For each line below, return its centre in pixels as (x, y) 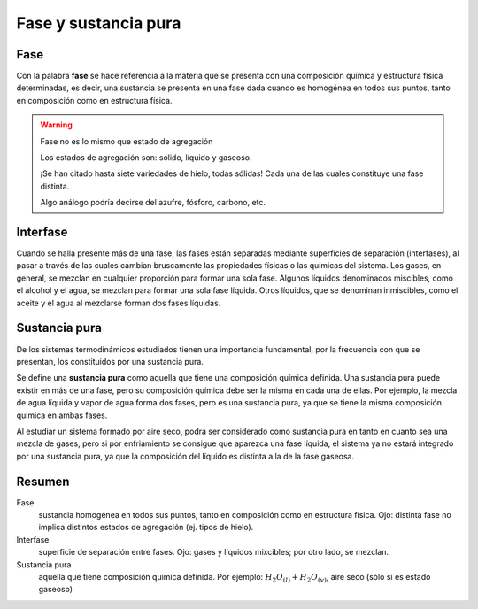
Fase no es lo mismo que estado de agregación (127, 141)
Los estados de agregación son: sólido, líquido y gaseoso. (146, 158)
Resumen (43, 481)
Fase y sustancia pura (99, 23)
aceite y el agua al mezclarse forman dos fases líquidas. (119, 303)
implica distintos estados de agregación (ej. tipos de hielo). (146, 528)
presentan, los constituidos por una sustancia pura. (110, 361)
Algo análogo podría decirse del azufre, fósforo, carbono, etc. (153, 203)
